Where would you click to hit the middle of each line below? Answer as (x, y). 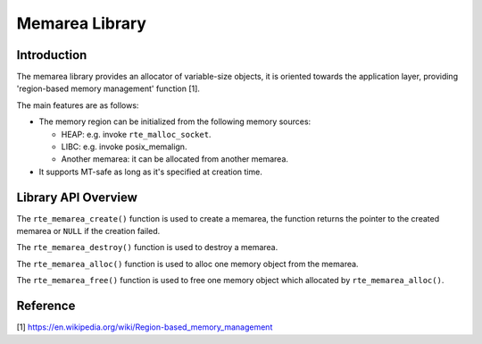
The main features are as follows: (78, 105)
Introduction (52, 55)
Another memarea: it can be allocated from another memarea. (175, 159)
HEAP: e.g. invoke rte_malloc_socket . (136, 134)
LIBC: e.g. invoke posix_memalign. (124, 147)
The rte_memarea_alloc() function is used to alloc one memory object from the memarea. (187, 264)
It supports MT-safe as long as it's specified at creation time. (150, 172)
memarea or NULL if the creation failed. (88, 231)
